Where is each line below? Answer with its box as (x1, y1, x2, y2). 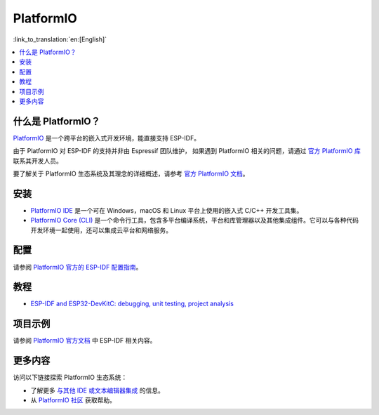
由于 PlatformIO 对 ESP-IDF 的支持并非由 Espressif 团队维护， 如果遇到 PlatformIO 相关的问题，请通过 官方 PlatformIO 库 (13, 147, 361, 155)
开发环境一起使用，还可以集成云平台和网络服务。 (30, 225, 172, 235)
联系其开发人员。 (13, 157, 62, 165)
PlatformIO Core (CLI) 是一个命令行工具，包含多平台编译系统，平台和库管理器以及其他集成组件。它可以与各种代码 (30, 216, 359, 225)
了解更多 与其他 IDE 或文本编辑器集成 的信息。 (30, 386, 165, 395)
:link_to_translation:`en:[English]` (13, 35, 107, 44)
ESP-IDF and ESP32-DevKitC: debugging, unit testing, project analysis (30, 299, 234, 308)
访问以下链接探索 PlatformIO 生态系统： (13, 373, 128, 382)
